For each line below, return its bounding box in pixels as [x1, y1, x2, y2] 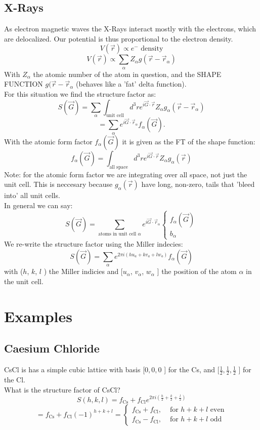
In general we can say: [4, 200, 73, 210]
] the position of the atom [157, 266, 237, 277]
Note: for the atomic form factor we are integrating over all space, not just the [4, 169, 247, 179]
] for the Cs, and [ [164, 364, 220, 375]
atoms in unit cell [98, 231, 137, 237]
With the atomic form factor [4, 136, 93, 146]
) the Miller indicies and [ [44, 266, 123, 277]
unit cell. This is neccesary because [4, 179, 113, 189]
